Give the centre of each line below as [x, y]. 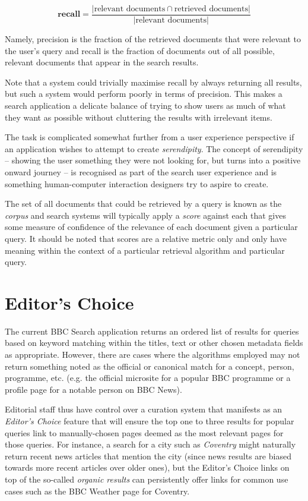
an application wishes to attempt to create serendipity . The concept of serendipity [154, 148]
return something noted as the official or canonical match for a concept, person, [150, 366]
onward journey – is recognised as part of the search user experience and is [141, 172]
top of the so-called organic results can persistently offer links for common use [147, 479]
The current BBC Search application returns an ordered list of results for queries [152, 331]
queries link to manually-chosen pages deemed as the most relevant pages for [144, 432]
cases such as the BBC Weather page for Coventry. [97, 491]
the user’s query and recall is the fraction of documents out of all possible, [140, 50]
